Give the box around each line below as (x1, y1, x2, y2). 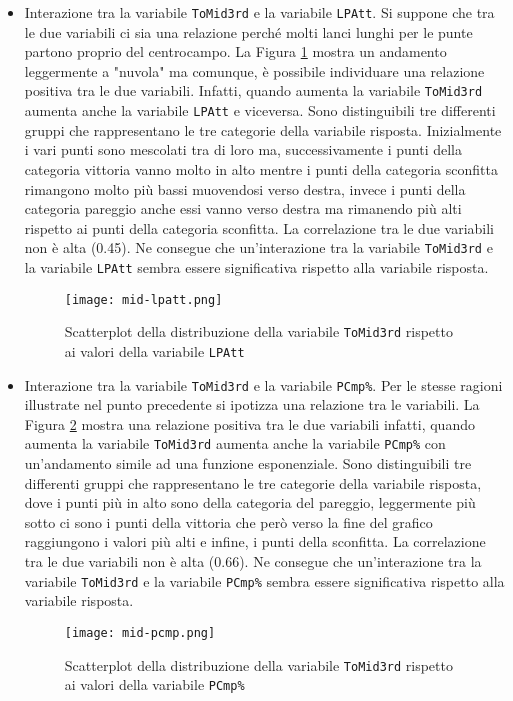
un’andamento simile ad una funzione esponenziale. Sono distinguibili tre (24, 453, 472, 474)
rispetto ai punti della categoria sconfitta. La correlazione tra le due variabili (24, 217, 495, 238)
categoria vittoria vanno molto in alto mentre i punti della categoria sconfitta (24, 158, 498, 179)
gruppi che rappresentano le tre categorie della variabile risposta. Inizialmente (24, 119, 502, 140)
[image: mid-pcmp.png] (64, 625, 216, 640)
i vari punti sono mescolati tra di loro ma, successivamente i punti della (24, 139, 462, 160)
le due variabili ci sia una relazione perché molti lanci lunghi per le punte (24, 21, 473, 42)
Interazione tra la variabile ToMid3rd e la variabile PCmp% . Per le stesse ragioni (24, 374, 503, 395)
